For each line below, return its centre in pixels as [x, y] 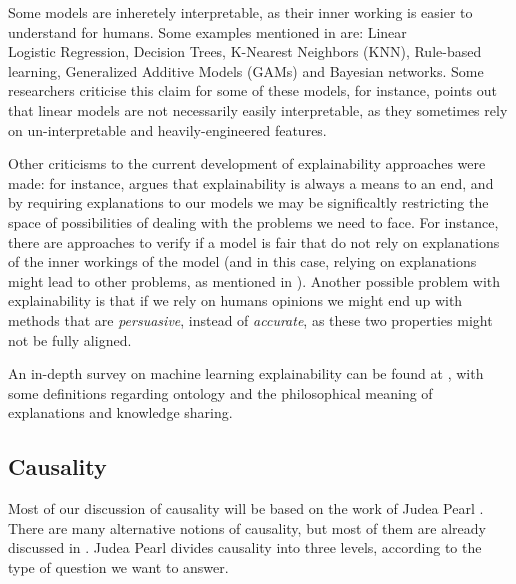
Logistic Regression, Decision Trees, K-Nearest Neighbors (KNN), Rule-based [245, 51]
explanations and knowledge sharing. [120, 412]
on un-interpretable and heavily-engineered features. [167, 129]
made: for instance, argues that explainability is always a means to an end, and [251, 182]
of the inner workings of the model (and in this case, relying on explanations [242, 261]
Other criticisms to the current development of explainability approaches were [247, 163]
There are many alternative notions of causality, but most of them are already [247, 527]
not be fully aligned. [70, 339]
